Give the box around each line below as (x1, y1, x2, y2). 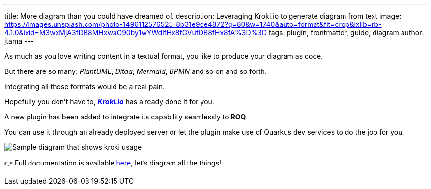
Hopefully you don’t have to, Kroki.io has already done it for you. (4, 97, 214, 106)
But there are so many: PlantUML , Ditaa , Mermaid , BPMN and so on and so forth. (4, 67, 267, 75)
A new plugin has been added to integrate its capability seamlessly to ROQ (4, 113, 246, 121)
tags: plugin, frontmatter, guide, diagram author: (269, 28, 424, 37)
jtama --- (4, 37, 34, 45)
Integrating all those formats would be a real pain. (4, 82, 165, 91)
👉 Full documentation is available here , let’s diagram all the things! (4, 159, 222, 167)
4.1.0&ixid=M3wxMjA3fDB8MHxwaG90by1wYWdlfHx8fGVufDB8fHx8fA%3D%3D (4, 28, 267, 37)
